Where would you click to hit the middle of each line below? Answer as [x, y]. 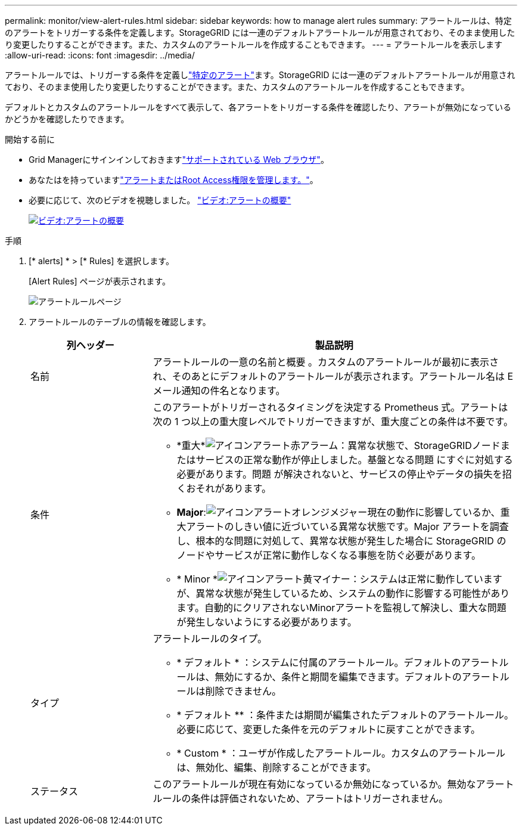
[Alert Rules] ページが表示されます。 [100, 281]
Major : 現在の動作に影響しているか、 [338, 512]
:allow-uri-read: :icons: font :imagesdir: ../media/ [100, 55]
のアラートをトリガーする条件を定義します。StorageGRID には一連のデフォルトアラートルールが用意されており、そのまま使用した [260, 32]
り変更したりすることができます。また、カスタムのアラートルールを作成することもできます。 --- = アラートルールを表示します [254, 44]
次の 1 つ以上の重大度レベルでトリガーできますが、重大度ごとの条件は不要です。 [333, 422]
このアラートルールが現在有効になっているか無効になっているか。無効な [314, 784]
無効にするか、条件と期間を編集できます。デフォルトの [338, 677]
